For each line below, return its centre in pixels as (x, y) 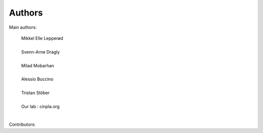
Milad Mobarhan (38, 65)
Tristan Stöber (35, 93)
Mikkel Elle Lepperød (42, 38)
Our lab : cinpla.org (40, 106)
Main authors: (23, 27)
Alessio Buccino (37, 79)
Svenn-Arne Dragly (40, 52)
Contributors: (22, 124)
